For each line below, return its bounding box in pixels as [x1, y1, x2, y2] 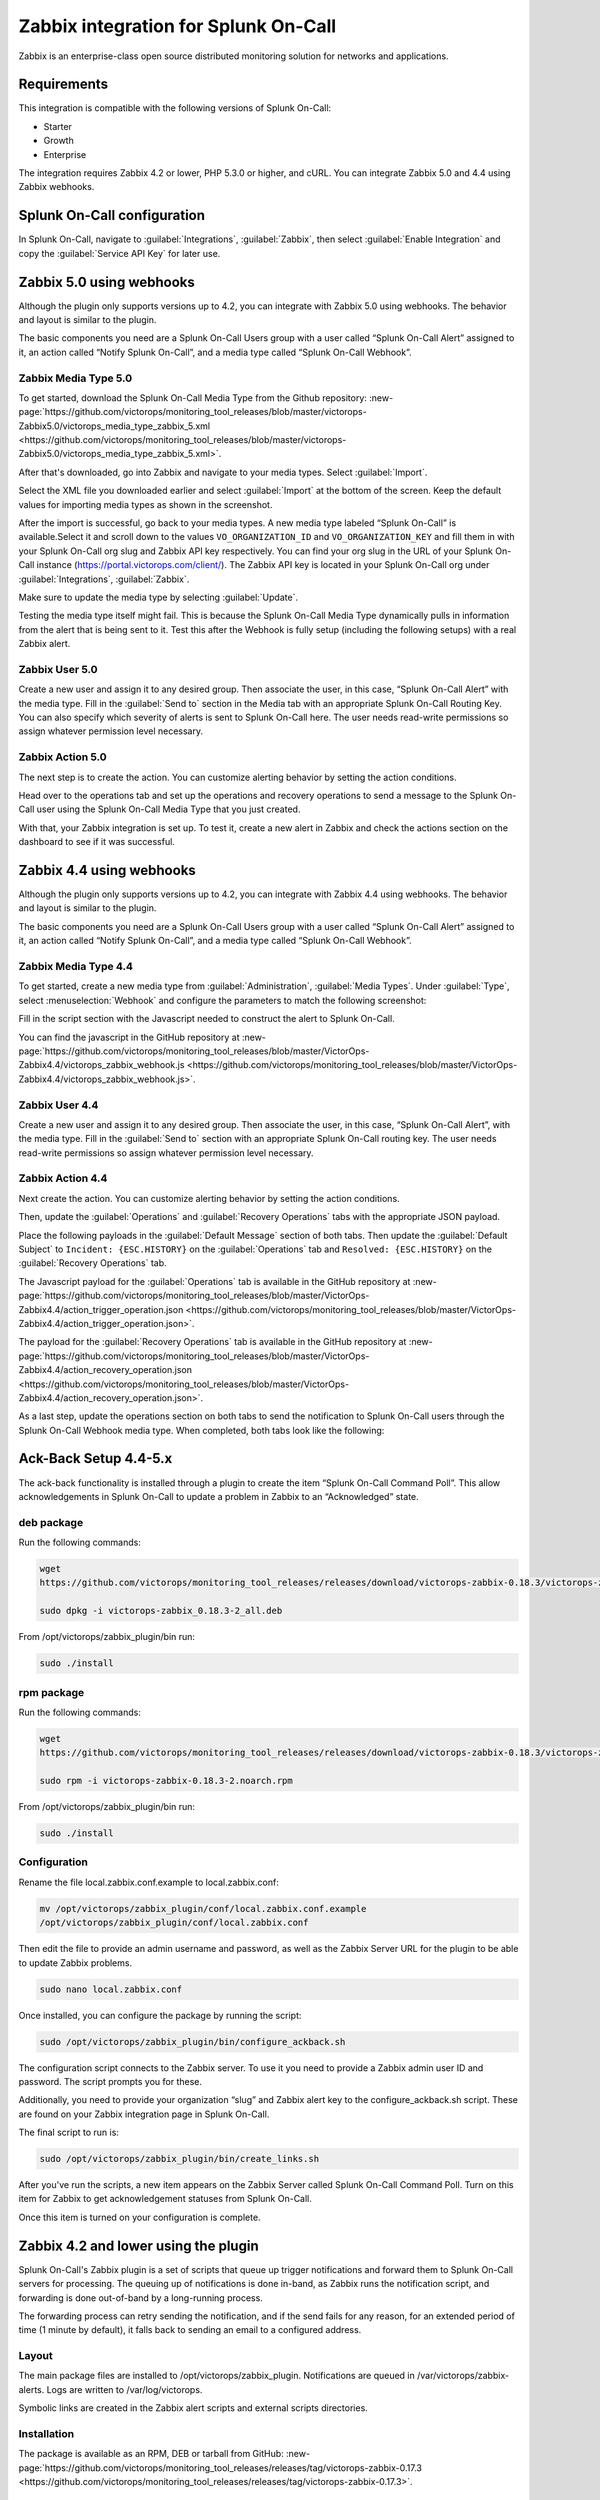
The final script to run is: [18, 2126, 120, 2139]
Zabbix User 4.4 [18, 1098, 99, 1112]
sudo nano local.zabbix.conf [39, 1983, 183, 1995]
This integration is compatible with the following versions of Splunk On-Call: [18, 102, 332, 114]
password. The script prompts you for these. [18, 2075, 203, 2087]
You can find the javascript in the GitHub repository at [18, 1031, 240, 1043]
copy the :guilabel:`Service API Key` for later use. [18, 247, 221, 259]
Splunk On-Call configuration [18, 207, 205, 224]
